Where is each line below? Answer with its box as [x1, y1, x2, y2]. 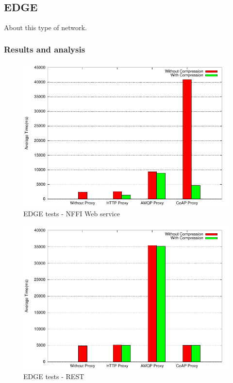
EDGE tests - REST [23, 371, 84, 382]
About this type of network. [4, 22, 87, 33]
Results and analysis [4, 43, 85, 55]
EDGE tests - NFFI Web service [23, 209, 120, 219]
